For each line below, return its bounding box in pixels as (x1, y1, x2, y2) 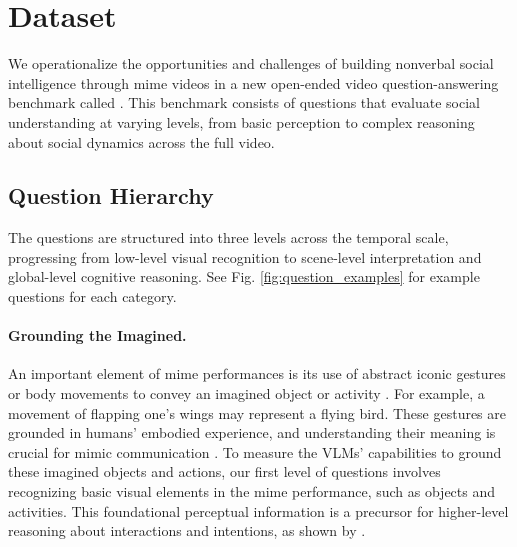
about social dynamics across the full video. (8, 131, 275, 152)
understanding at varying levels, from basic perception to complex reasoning (8, 111, 475, 132)
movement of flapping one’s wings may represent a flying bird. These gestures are (8, 402, 507, 423)
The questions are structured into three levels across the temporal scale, (8, 227, 449, 248)
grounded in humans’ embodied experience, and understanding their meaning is (8, 422, 496, 443)
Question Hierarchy (8, 180, 214, 211)
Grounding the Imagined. (8, 325, 187, 346)
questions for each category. (8, 286, 177, 307)
